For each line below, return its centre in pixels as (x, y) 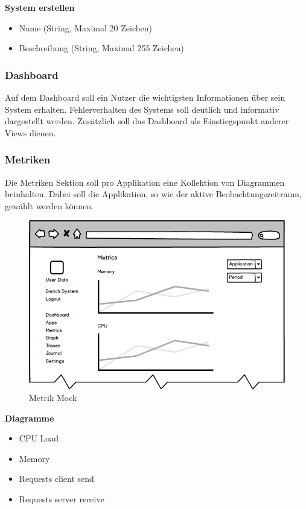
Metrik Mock (53, 397)
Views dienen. (30, 132)
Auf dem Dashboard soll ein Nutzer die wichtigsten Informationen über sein (145, 97)
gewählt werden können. (49, 205)
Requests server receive (62, 498)
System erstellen (40, 7)
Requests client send (56, 479)
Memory (34, 458)
